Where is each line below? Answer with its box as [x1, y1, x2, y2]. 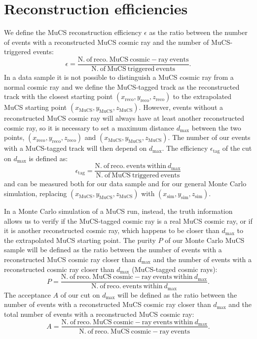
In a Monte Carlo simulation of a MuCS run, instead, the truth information [4, 206, 233, 216]
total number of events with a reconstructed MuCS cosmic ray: [4, 308, 194, 319]
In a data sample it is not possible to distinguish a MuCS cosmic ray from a [4, 71, 234, 82]
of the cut [222, 143, 252, 153]
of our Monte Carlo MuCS [165, 235, 245, 245]
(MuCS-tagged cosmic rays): [132, 264, 218, 274]
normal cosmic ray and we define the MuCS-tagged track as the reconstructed [4, 81, 240, 92]
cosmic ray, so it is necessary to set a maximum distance [4, 122, 175, 133]
